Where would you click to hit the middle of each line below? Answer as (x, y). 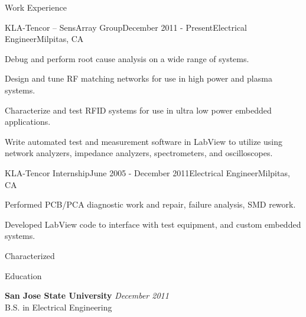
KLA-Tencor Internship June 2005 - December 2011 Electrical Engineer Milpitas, (147, 172)
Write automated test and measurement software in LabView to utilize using (144, 141)
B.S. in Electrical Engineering (58, 307)
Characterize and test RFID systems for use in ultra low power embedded (138, 110)
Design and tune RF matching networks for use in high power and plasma (139, 78)
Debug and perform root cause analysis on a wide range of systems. (127, 58)
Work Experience (36, 7)
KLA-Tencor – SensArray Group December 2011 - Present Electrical (126, 27)
